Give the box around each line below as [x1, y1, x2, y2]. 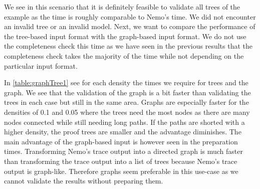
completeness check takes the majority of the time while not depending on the [4, 50, 244, 61]
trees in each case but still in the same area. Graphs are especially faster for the [4, 97, 249, 107]
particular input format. [4, 60, 78, 71]
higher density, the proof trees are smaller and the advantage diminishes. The [4, 126, 241, 137]
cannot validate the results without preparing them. [4, 175, 163, 186]
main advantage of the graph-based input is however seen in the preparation [4, 136, 238, 146]
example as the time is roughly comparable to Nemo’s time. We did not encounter [4, 11, 256, 22]
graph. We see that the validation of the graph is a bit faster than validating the [4, 87, 251, 97]
